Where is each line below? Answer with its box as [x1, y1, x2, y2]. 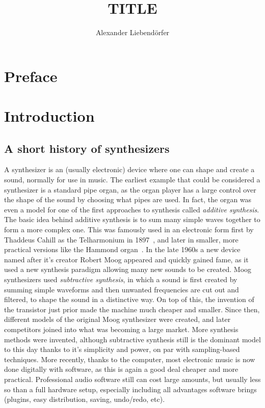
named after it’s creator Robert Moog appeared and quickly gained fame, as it [4, 254, 249, 264]
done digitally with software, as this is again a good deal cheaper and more [4, 364, 238, 374]
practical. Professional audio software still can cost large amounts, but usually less [4, 373, 261, 384]
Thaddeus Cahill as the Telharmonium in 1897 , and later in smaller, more [4, 234, 238, 244]
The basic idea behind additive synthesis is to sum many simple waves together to [4, 214, 260, 225]
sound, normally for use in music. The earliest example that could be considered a [4, 174, 260, 185]
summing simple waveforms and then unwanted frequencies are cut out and [4, 284, 239, 294]
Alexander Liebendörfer [95, 27, 170, 38]
